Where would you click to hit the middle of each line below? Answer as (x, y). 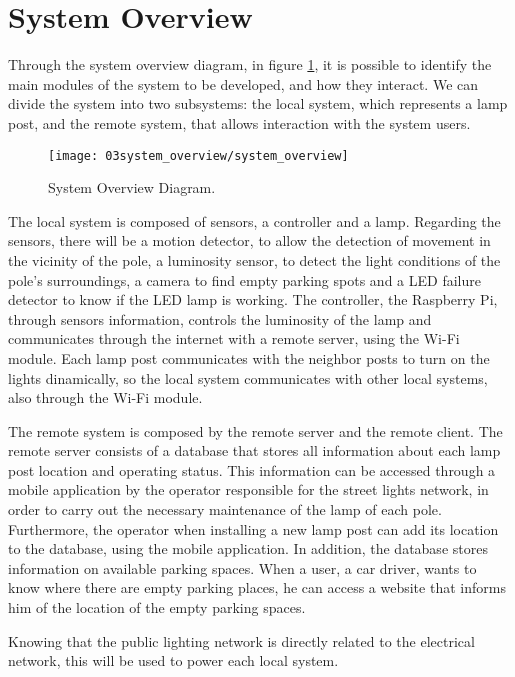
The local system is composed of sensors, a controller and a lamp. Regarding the (254, 220)
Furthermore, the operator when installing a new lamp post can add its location (253, 528)
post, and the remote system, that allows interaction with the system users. (239, 122)
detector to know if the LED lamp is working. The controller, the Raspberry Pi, (253, 299)
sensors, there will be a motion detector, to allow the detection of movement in (249, 240)
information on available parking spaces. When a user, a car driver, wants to (242, 567)
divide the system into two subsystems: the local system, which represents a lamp (258, 103)
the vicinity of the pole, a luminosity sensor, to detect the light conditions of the (254, 259)
